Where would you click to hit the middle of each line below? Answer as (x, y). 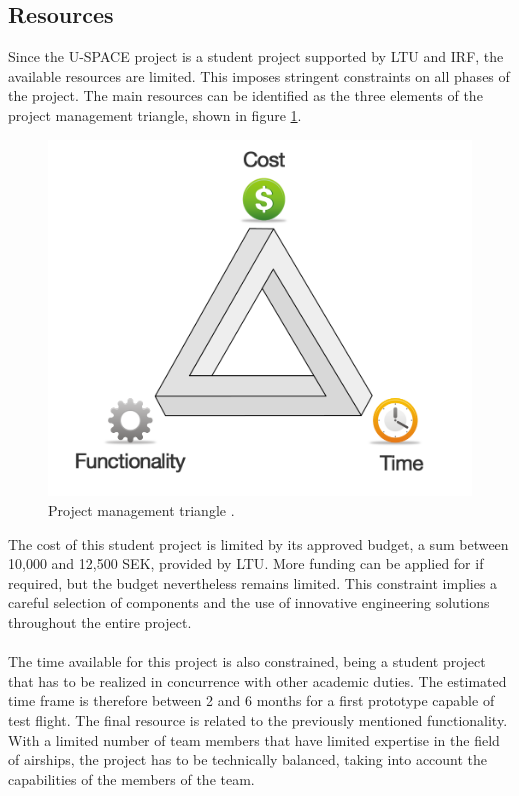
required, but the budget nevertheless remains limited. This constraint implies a (253, 582)
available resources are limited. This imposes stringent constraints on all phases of (259, 75)
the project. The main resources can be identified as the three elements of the (245, 95)
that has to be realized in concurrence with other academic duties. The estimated (257, 680)
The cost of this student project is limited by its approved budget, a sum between (258, 543)
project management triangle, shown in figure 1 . (155, 114)
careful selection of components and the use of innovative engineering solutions (249, 602)
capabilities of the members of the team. (131, 778)
